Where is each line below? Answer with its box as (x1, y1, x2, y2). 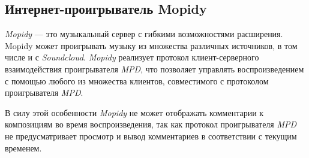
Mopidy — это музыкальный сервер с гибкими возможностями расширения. (5, 28, 283, 40)
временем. (5, 141, 42, 154)
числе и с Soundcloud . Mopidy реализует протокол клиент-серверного (5, 51, 259, 63)
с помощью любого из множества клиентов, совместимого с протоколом (5, 74, 269, 87)
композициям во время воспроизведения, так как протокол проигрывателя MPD (5, 118, 297, 130)
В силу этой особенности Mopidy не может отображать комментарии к (5, 106, 264, 118)
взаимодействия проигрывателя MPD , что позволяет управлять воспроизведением (5, 62, 304, 75)
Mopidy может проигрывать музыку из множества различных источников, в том (5, 39, 298, 51)
